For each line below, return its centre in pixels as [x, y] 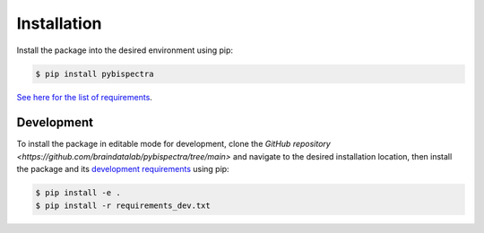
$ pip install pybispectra [95, 73]
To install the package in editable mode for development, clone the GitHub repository [173, 144]
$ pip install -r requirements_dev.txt [123, 205]
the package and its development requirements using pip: [123, 169]
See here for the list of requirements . [84, 97]
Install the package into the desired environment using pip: [125, 50]
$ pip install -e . [78, 193]
